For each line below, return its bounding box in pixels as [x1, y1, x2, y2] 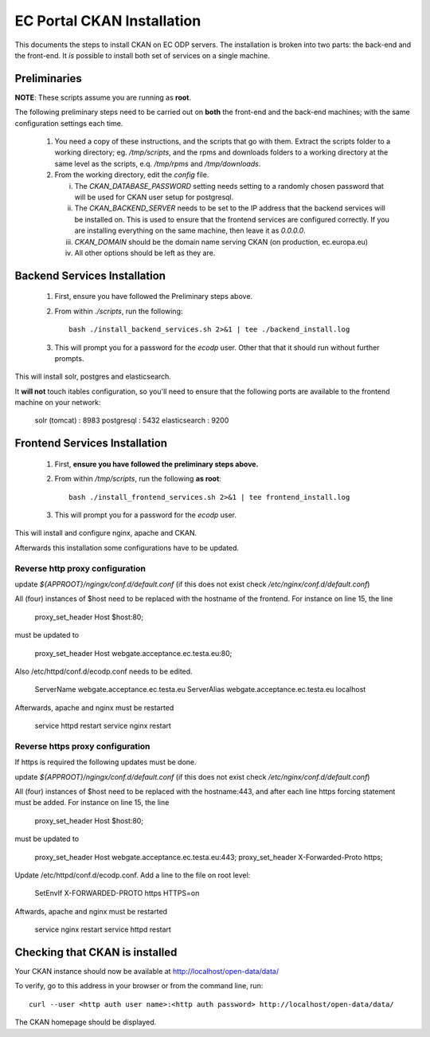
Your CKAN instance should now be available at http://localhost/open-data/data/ [14, 967, 279, 976]
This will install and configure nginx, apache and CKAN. [14, 528, 197, 538]
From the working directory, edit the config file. [54, 170, 209, 179]
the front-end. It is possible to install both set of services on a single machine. [14, 50, 270, 60]
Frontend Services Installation [14, 437, 167, 450]
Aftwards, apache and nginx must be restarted [14, 906, 167, 916]
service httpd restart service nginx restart [34, 721, 171, 731]
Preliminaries [14, 72, 83, 85]
